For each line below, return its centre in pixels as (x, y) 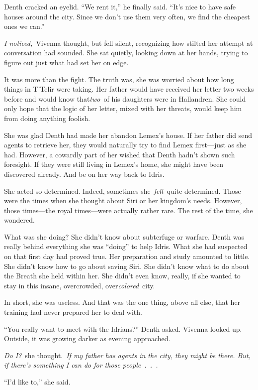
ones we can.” (24, 26)
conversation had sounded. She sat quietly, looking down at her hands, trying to (126, 53)
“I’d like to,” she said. (37, 382)
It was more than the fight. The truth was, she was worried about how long (119, 79)
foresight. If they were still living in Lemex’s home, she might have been (114, 164)
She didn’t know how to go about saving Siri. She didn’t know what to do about (127, 266)
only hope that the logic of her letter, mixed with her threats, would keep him (123, 108)
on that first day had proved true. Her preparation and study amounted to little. (127, 256)
